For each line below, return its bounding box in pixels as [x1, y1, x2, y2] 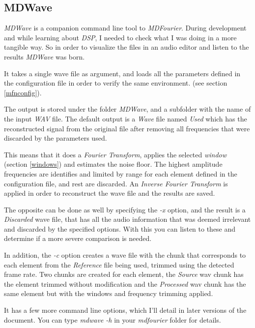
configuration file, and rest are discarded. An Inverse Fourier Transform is [4, 178, 228, 188]
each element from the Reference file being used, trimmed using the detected [4, 259, 234, 269]
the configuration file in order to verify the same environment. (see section [4, 78, 227, 88]
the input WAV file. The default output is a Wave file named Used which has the [4, 113, 247, 123]
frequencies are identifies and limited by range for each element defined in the [4, 168, 237, 179]
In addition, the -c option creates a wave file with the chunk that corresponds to [4, 250, 246, 260]
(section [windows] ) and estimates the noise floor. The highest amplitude [4, 159, 223, 169]
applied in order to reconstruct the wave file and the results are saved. [4, 188, 215, 198]
